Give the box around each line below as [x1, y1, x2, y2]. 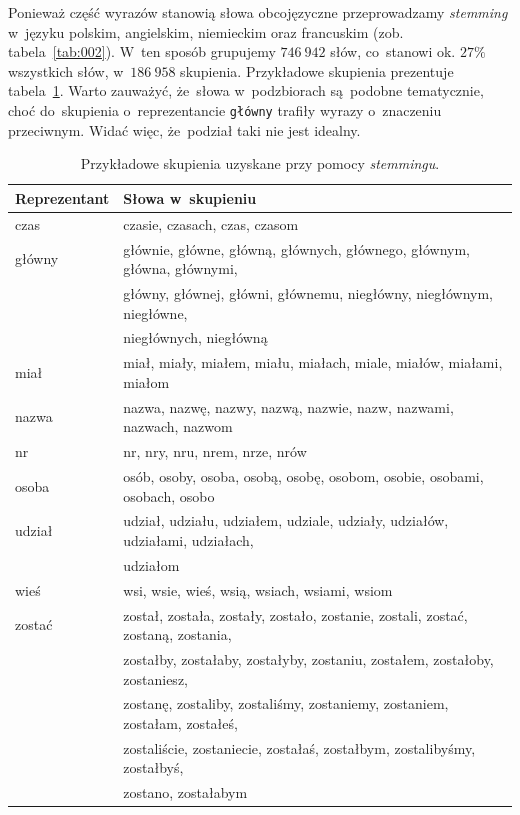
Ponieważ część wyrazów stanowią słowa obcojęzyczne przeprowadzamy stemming [8, 2, 508, 22]
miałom [123, 371, 170, 392]
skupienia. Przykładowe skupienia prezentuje [180, 60, 454, 81]
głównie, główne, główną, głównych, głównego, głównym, [123, 238, 470, 259]
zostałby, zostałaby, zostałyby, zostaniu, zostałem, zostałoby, [123, 648, 494, 669]
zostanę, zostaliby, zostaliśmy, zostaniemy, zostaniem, [123, 693, 449, 714]
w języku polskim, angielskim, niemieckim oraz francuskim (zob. [8, 21, 404, 42]
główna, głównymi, [123, 258, 238, 279]
